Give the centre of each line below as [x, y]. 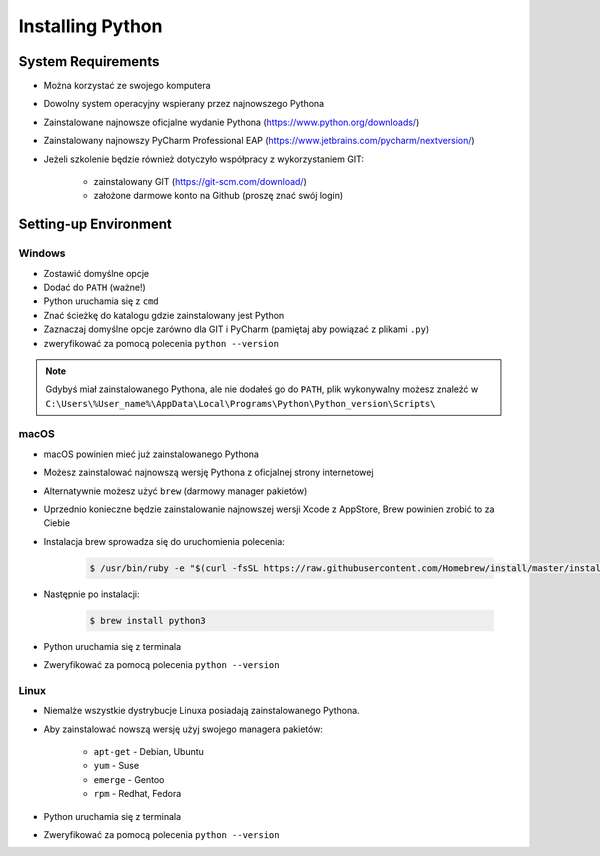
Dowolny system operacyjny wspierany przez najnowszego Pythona [184, 104]
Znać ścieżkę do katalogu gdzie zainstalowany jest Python [164, 315]
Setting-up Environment [95, 224]
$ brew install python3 [148, 620]
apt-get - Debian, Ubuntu [149, 752]
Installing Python [90, 26]
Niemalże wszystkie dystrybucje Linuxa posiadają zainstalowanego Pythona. [201, 711]
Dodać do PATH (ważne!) [95, 287]
